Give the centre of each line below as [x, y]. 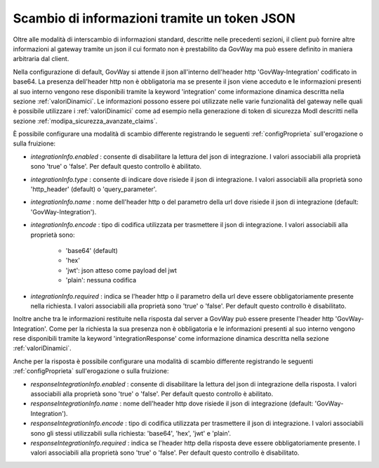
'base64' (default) [92, 250]
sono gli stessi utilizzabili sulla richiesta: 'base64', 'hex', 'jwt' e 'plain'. [131, 433]
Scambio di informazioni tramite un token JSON [154, 18]
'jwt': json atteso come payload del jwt [121, 270]
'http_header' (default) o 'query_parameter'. [94, 189]
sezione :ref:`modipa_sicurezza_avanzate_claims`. [85, 121]
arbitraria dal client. [41, 59]
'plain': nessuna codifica [101, 280]
